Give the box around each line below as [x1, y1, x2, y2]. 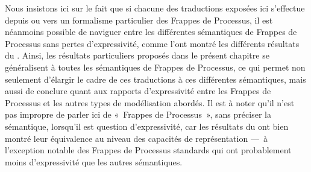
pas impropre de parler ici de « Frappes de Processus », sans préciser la [5, 108, 271, 121]
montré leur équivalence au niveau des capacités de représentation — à [5, 132, 268, 144]
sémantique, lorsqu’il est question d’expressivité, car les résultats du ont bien [5, 119, 289, 132]
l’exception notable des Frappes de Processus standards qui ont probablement [5, 144, 292, 156]
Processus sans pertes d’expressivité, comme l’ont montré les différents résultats [5, 37, 300, 49]
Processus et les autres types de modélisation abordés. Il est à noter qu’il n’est [5, 96, 295, 109]
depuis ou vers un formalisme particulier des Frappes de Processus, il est [5, 13, 273, 26]
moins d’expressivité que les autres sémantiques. [5, 155, 183, 168]
